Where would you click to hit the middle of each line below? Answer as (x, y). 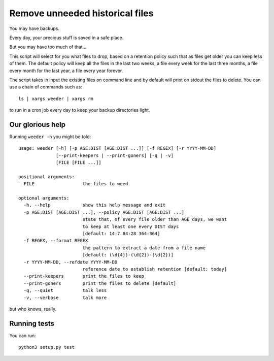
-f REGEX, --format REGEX (56, 241)
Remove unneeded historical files (81, 13)
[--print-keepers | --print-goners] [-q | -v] (115, 155)
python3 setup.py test (47, 347)
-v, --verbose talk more (65, 298)
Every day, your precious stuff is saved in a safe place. (66, 38)
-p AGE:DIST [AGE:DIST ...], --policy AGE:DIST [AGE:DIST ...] (104, 212)
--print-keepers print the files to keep (84, 276)
